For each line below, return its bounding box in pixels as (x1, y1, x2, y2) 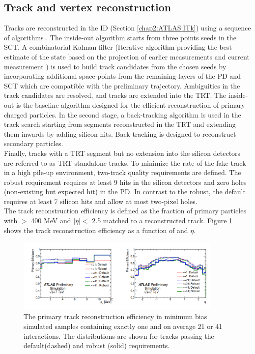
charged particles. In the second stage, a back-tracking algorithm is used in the (4, 109, 241, 119)
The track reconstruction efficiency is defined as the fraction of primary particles (4, 206, 246, 216)
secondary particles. (4, 138, 63, 148)
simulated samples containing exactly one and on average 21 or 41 (24, 321, 223, 331)
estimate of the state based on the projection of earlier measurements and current (4, 51, 250, 61)
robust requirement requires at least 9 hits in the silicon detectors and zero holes (4, 177, 247, 187)
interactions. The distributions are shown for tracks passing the (24, 330, 214, 341)
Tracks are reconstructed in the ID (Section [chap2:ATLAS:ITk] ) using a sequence (4, 23, 251, 33)
